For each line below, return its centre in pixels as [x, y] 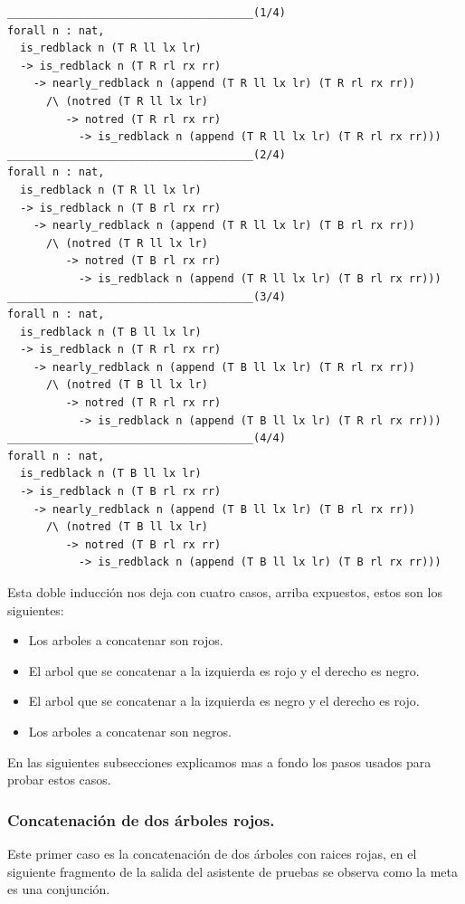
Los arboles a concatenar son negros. [130, 731]
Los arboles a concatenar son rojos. [126, 640]
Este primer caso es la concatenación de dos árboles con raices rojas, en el [212, 853]
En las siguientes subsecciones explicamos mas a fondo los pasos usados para [219, 761]
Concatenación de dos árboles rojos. [141, 819]
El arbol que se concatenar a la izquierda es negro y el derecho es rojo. [224, 701]
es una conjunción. [59, 889]
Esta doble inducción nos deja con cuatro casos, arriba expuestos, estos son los [225, 592]
